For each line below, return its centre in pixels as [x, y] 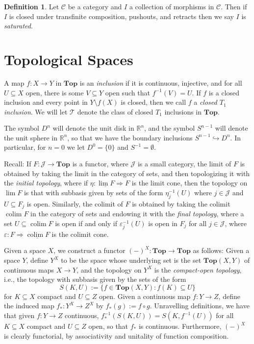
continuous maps [29, 269]
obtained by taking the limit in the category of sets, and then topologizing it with [127, 173]
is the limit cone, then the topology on [190, 183]
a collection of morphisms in [172, 6]
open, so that [108, 326]
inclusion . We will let [36, 111]
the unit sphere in [31, 137]
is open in [163, 223]
